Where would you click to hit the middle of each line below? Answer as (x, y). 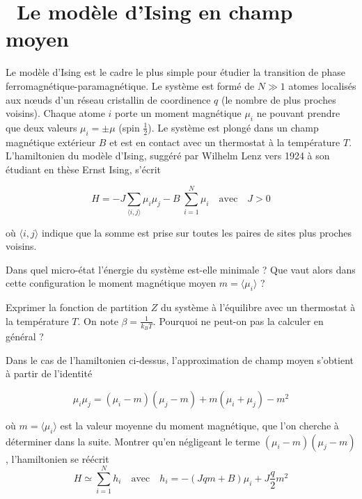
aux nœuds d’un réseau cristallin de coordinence (108, 99)
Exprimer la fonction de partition (77, 307)
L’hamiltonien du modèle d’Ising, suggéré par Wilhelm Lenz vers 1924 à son (168, 156)
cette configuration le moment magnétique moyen (111, 283)
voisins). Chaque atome (55, 113)
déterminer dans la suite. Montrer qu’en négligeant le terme (133, 441)
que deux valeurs (41, 127)
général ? (25, 336)
